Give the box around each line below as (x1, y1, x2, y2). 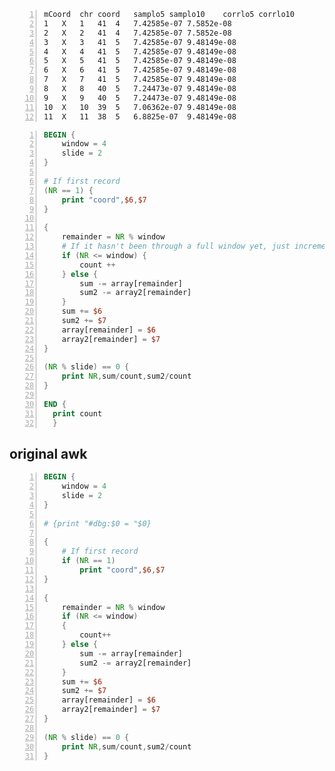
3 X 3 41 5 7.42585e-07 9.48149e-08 (43, 37, 237, 47)
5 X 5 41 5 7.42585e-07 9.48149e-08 (43, 56, 237, 66)
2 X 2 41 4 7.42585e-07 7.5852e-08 (43, 28, 232, 38)
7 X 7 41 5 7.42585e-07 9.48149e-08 (43, 75, 237, 85)
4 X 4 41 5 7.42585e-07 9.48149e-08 (43, 46, 237, 57)
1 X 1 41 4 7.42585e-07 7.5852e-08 (43, 18, 232, 29)
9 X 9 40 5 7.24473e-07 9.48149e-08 (43, 93, 237, 103)
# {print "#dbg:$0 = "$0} (43, 518, 152, 529)
